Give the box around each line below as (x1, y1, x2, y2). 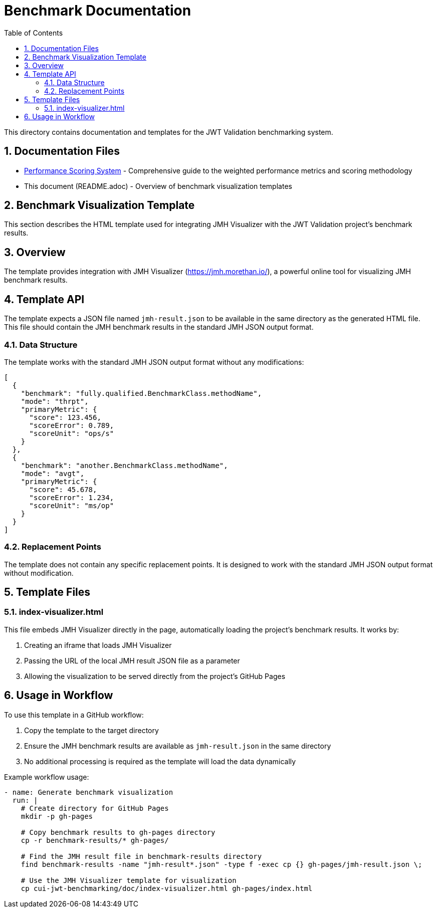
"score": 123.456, (29, 413, 101, 421)
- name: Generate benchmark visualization (4, 788, 173, 796)
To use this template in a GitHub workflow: (4, 710, 144, 719)
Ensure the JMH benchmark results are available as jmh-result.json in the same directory (24, 741, 331, 750)
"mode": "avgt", (21, 469, 85, 478)
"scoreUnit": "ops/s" (29, 429, 114, 437)
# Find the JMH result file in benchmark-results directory (21, 852, 262, 860)
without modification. (4, 568, 74, 577)
